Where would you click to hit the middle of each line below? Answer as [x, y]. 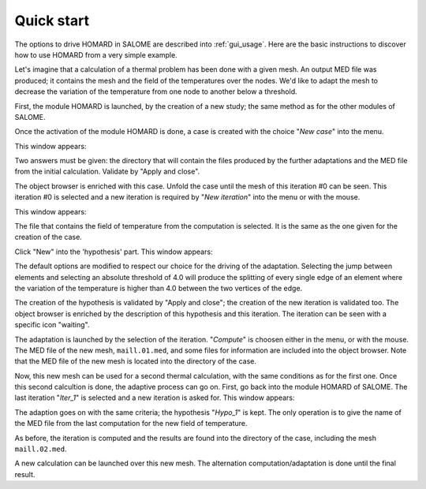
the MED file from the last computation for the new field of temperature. [131, 424]
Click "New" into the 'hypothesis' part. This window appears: [114, 252]
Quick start [52, 21]
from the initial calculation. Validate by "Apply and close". [107, 172]
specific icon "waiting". [52, 325]
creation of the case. [48, 237]
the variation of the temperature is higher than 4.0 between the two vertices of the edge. [159, 288]
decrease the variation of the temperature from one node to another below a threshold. [156, 91]
